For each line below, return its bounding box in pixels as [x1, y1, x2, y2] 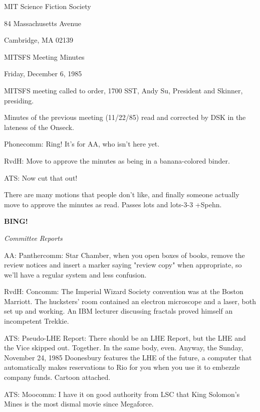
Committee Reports [4, 232, 63, 243]
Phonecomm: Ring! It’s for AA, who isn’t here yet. [4, 139, 160, 149]
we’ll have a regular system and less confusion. [4, 269, 147, 280]
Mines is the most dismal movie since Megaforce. [4, 398, 154, 409]
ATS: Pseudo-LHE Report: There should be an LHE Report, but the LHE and [4, 332, 246, 343]
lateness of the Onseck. [4, 121, 74, 132]
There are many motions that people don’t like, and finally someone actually [4, 189, 239, 200]
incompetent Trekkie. [4, 316, 69, 326]
